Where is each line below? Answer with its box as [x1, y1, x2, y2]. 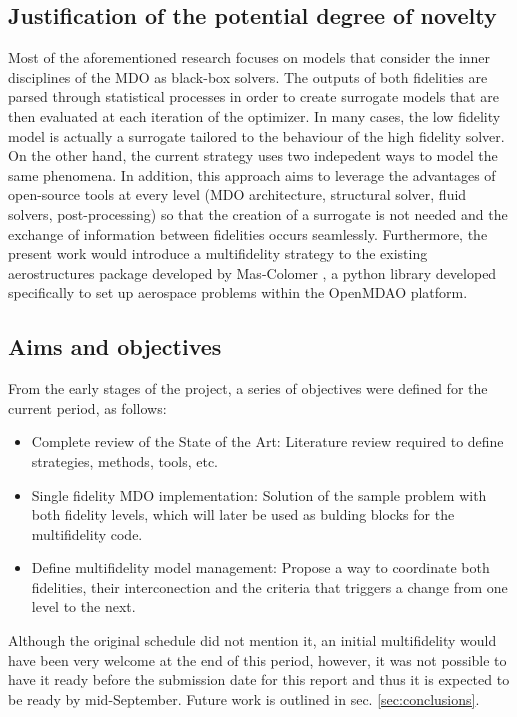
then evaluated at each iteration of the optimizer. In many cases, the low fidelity [8, 105, 501, 126]
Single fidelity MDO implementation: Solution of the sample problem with [31, 484, 487, 505]
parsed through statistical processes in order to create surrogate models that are [8, 86, 499, 107]
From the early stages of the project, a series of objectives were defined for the [8, 378, 488, 399]
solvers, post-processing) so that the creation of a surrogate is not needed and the [8, 203, 508, 224]
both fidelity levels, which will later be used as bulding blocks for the [31, 504, 455, 525]
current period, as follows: [8, 397, 167, 418]
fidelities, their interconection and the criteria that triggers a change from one [31, 576, 508, 597]
